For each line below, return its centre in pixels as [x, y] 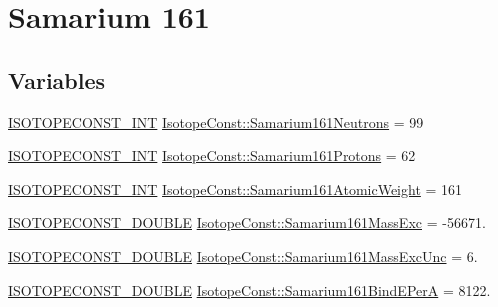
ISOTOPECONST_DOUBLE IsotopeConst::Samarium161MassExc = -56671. [247, 222]
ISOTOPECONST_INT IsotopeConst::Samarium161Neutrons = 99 [216, 121]
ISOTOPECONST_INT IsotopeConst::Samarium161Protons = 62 [212, 155]
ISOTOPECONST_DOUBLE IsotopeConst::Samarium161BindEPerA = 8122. [249, 289]
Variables [57, 79]
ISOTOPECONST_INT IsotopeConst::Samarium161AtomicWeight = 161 [235, 188]
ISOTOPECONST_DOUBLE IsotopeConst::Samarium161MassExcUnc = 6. [243, 255]
